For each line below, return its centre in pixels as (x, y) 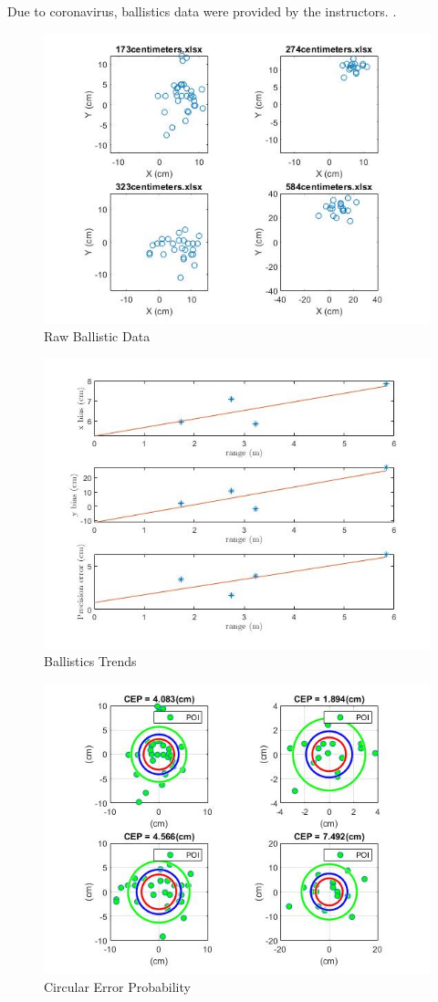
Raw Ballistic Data (97, 336)
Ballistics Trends (90, 661)
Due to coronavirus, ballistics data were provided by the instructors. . (202, 11)
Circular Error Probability (117, 986)
